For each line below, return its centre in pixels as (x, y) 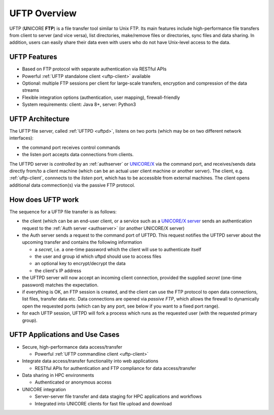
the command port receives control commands (71, 147)
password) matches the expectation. (60, 285)
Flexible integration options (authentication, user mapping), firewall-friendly (101, 97)
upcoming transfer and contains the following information (82, 242)
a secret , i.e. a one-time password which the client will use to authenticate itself (118, 249)
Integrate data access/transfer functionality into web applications (90, 361)
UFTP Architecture (39, 119)
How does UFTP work (44, 199)
